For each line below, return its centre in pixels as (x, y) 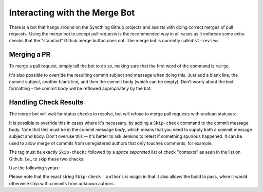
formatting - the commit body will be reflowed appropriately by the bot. (80, 88)
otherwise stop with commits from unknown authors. (62, 183)
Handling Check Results (46, 103)
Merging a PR (30, 55)
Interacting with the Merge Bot (72, 13)
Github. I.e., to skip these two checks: (47, 159)
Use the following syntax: (35, 168)
